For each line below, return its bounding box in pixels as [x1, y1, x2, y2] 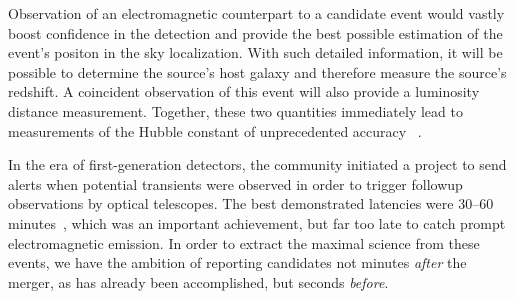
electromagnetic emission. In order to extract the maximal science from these [8, 232, 480, 253]
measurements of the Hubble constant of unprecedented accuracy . [8, 120, 422, 141]
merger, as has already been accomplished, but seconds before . [8, 271, 389, 292]
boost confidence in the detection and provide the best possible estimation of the [8, 22, 503, 43]
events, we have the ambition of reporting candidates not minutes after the [8, 252, 467, 273]
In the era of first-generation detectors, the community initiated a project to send [8, 154, 507, 175]
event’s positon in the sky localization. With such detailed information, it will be [8, 42, 503, 63]
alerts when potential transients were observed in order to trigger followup [8, 173, 463, 194]
